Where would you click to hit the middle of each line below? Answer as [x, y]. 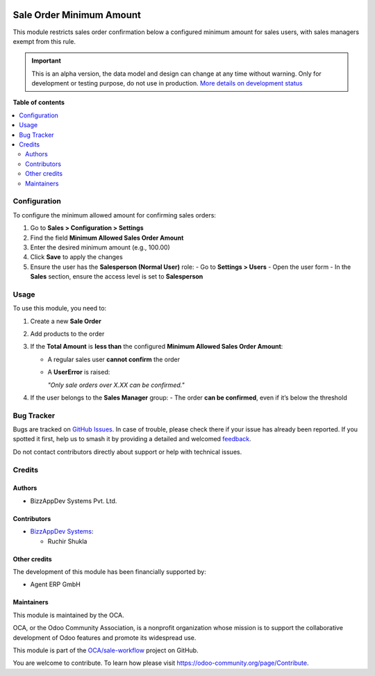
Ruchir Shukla [67, 541]
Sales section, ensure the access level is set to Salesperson [117, 277]
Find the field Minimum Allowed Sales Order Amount [107, 238]
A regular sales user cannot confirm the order [114, 359]
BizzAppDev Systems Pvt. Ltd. [74, 501]
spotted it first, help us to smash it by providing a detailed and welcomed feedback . [132, 439]
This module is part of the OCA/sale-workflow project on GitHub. [106, 650]
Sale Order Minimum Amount [77, 15]
